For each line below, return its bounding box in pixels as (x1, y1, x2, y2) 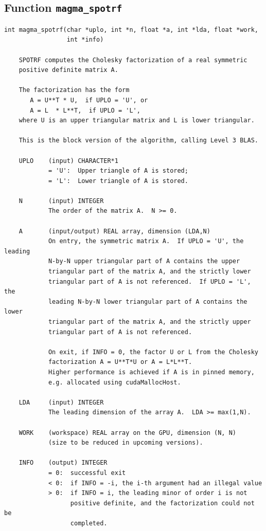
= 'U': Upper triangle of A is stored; (48, 167, 188, 175)
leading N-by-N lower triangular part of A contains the (48, 298, 247, 305)
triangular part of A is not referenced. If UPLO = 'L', (48, 278, 251, 285)
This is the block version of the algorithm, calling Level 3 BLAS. (19, 137, 258, 144)
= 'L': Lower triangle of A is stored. (48, 177, 188, 185)
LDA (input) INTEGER (19, 398, 104, 406)
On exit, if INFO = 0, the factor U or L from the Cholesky (48, 348, 258, 356)
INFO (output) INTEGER (19, 459, 108, 467)
